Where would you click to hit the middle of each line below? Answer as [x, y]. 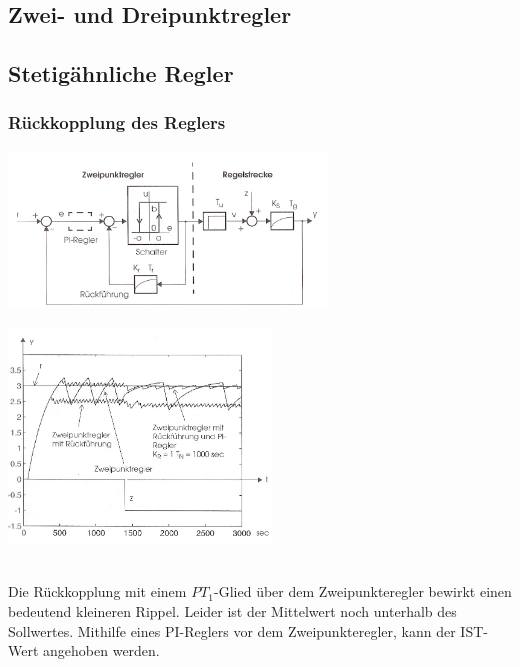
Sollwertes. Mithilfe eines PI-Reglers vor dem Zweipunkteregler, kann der [232, 630]
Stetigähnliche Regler [121, 73]
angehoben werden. [101, 650]
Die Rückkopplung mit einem [97, 591]
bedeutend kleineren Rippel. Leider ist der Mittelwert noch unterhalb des [232, 611]
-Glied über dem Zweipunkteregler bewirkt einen [363, 591]
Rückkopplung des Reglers [117, 122]
